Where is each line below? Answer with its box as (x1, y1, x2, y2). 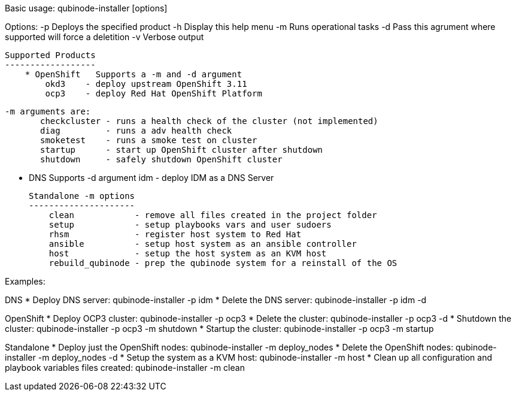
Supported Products (5, 50, 96, 60)
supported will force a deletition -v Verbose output (5, 32, 204, 42)
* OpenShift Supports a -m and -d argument (25, 69, 242, 79)
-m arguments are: (5, 107, 91, 116)
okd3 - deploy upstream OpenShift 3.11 (45, 79, 247, 89)
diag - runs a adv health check (40, 126, 232, 135)
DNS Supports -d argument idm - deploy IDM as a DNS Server (29, 173, 274, 183)
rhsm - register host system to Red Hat (48, 229, 302, 239)
